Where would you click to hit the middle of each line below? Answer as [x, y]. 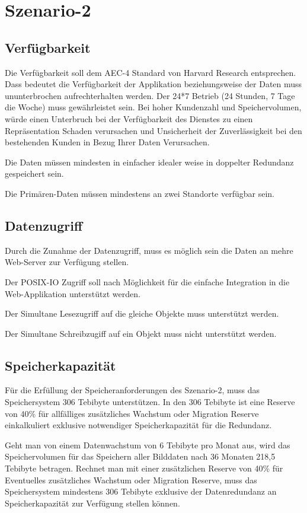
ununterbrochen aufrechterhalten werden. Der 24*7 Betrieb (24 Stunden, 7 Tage [150, 95]
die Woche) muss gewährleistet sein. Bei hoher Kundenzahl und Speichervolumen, [153, 107]
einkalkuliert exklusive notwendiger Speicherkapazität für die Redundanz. [138, 425]
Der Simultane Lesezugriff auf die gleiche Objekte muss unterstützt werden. [142, 313]
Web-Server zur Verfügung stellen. [67, 262]
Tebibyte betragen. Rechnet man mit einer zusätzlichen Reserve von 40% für [144, 468]
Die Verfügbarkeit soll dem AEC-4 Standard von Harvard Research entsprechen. [151, 72]
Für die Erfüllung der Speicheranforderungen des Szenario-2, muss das [132, 390]
